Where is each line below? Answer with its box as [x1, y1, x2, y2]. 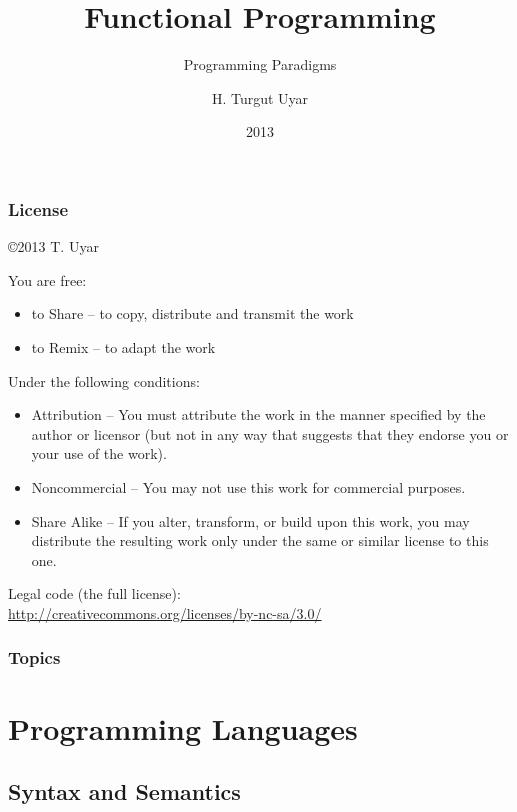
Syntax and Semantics [8, 776, 241, 807]
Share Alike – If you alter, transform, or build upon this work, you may [31, 510, 470, 531]
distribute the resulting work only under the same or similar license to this [31, 530, 489, 551]
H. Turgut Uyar [211, 87, 309, 108]
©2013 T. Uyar [8, 236, 99, 257]
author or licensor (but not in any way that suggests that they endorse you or [31, 423, 509, 444]
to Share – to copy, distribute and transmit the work [31, 303, 354, 324]
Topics [8, 645, 61, 670]
